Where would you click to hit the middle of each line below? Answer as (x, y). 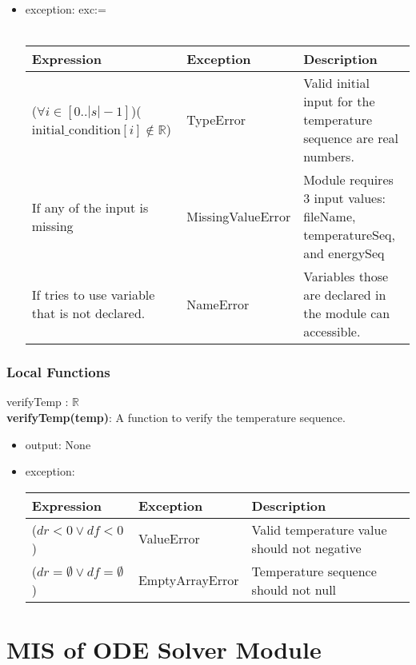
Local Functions (58, 372)
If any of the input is (90, 207)
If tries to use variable (93, 295)
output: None (58, 444)
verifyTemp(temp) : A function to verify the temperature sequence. (176, 417)
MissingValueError (239, 217)
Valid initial (336, 83)
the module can (347, 313)
